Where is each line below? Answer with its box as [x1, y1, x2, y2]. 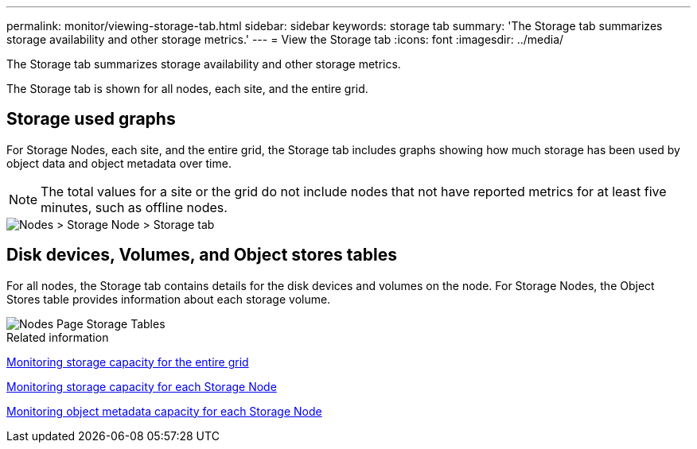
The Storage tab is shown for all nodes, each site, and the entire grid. [6, 82, 368, 95]
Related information [6, 330, 109, 344]
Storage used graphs [6, 109, 176, 130]
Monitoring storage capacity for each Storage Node [6, 379, 277, 393]
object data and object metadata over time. [6, 156, 232, 170]
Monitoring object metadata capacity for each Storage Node [6, 404, 322, 418]
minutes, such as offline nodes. [41, 199, 228, 215]
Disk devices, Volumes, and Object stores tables [6, 245, 397, 265]
